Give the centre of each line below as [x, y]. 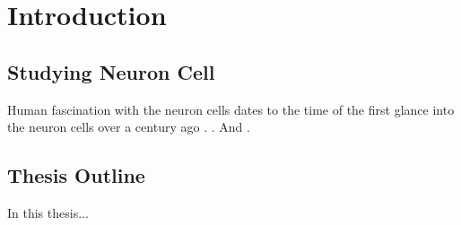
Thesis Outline [76, 175]
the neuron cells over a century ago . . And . [129, 127]
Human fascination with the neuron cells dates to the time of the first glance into [231, 109]
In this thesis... [48, 212]
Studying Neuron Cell [111, 71]
